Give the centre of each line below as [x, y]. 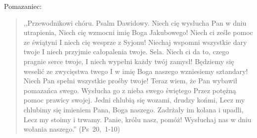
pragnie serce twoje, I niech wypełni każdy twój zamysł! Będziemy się [129, 61]
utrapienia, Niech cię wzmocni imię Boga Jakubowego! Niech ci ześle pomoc [138, 32]
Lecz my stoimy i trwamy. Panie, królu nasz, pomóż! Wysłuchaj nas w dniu [137, 119]
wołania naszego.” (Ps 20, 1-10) [72, 129]
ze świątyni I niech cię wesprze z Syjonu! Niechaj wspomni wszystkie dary [135, 42]
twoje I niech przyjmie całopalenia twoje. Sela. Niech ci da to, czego [126, 52]
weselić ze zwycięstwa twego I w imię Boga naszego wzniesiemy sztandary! [136, 71]
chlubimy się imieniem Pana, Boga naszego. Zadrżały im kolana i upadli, [133, 109]
